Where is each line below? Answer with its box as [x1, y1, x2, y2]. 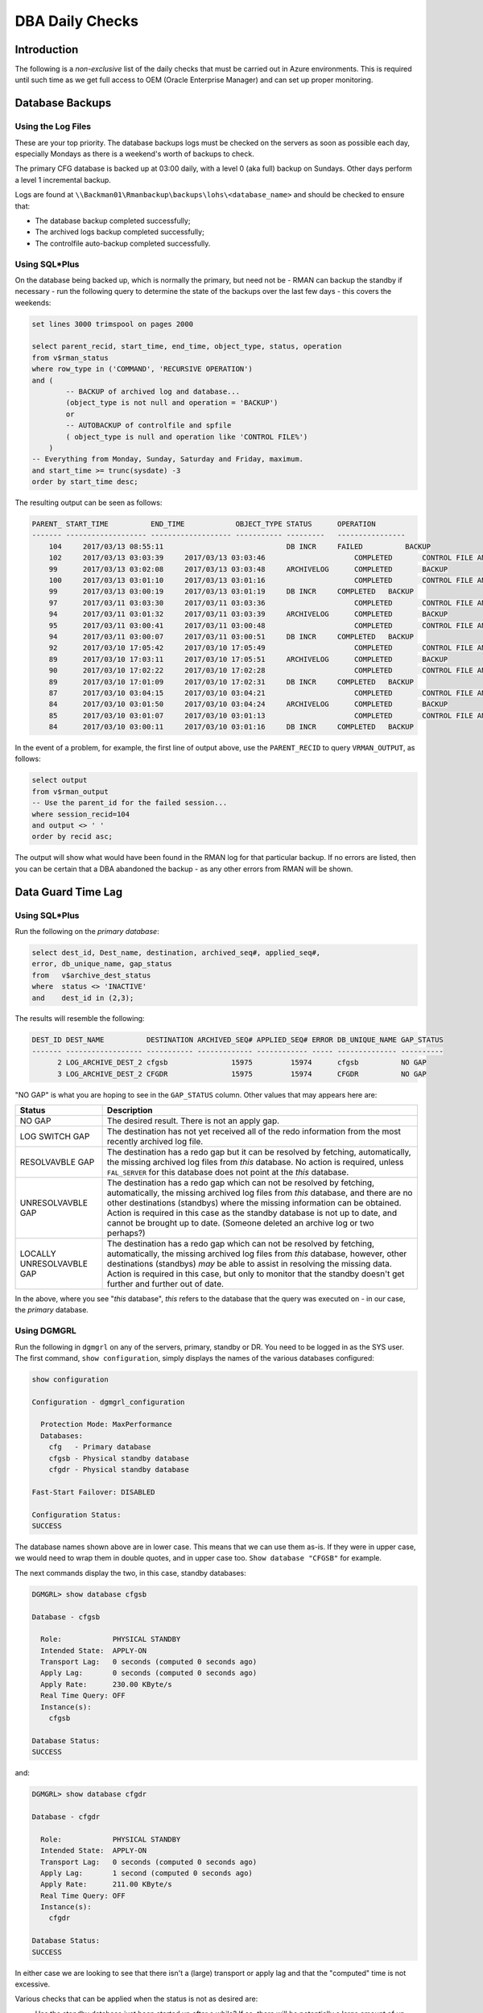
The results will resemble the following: [14, 1014, 145, 1023]
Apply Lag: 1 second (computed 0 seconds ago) [40, 1868, 253, 1878]
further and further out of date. [106, 1279, 225, 1290]
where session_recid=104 [31, 809, 130, 819]
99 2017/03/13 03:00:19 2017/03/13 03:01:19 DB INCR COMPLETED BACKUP [48, 587, 415, 596]
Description [106, 1105, 153, 1116]
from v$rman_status [31, 353, 109, 362]
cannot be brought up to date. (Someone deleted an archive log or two [106, 1217, 374, 1229]
